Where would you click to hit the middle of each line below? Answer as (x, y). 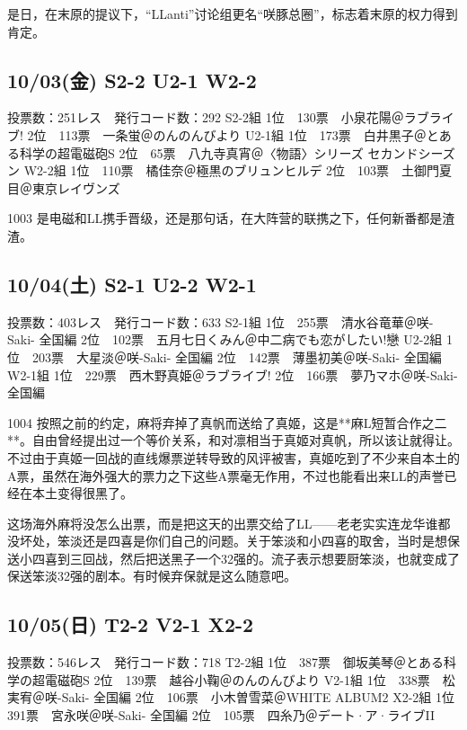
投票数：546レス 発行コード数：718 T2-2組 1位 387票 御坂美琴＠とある (226, 662)
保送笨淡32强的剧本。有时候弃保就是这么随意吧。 (152, 576)
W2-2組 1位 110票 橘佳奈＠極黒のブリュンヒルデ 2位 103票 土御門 (232, 170)
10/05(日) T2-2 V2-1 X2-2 (131, 624)
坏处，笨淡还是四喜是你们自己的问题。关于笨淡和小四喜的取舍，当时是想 (233, 541)
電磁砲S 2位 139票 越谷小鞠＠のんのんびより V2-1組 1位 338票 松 (250, 679)
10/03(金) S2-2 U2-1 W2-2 (132, 80)
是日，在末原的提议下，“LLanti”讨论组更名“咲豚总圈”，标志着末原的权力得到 (233, 13)
